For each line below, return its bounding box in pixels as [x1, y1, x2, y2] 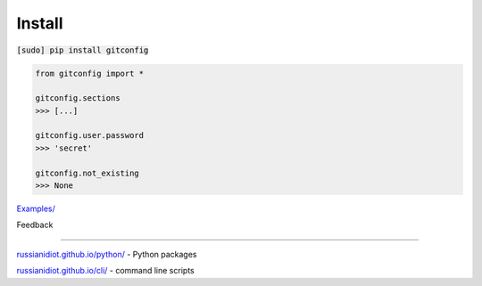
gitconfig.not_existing [35, 168, 140, 178]
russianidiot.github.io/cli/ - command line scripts [16, 266, 195, 276]
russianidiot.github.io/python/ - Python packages [16, 249, 197, 259]
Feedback [16, 219, 54, 231]
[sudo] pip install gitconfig [16, 45, 149, 55]
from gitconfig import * [35, 68, 145, 78]
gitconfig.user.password [35, 130, 145, 141]
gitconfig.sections [35, 94, 120, 103]
